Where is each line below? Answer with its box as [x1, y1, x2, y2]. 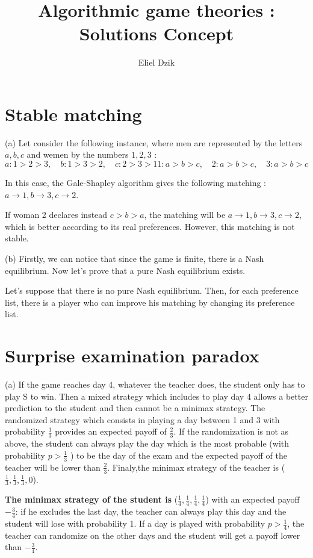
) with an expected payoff [205, 493, 300, 506]
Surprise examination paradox [5, 343, 259, 368]
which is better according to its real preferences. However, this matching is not [5, 220, 295, 232]
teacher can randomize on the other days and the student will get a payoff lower [5, 529, 300, 541]
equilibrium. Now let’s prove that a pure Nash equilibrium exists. [5, 264, 246, 276]
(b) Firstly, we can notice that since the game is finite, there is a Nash [5, 252, 264, 264]
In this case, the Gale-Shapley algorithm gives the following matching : [5, 176, 266, 189]
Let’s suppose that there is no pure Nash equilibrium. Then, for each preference [5, 284, 299, 297]
